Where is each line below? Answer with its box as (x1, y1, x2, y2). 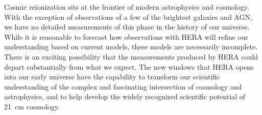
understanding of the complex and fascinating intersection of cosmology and (4, 81, 242, 92)
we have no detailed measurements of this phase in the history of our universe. (4, 21, 250, 32)
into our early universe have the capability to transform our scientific (4, 71, 220, 82)
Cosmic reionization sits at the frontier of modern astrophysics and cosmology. (4, 2, 249, 12)
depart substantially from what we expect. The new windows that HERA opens (4, 61, 254, 72)
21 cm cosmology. (4, 101, 60, 111)
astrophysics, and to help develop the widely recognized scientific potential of (4, 91, 246, 102)
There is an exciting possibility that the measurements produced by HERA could (4, 51, 258, 62)
